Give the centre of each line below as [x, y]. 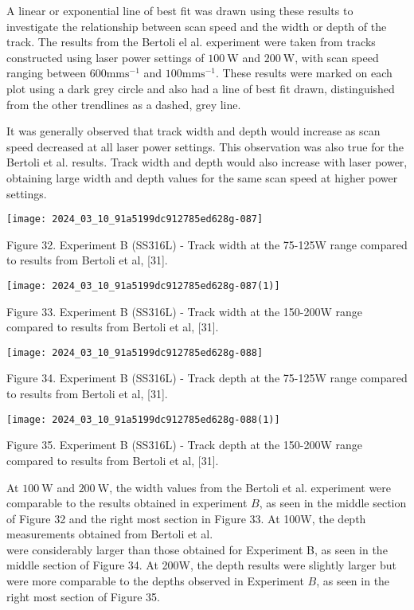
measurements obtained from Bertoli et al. [110, 534]
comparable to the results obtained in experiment [127, 503]
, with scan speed [337, 57]
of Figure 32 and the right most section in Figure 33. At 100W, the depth [186, 518]
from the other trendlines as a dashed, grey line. [124, 104]
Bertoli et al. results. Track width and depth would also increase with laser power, [207, 162]
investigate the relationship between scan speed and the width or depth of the [197, 26]
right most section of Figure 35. [83, 596]
